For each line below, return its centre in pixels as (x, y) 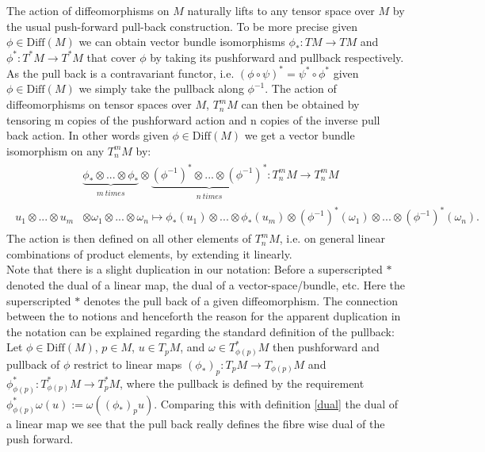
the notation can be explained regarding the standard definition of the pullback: (200, 331)
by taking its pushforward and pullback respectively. (277, 57)
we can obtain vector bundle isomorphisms (182, 42)
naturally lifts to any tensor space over (281, 10)
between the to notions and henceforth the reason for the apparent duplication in (204, 316)
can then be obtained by (300, 104)
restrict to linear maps (128, 364)
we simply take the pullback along (161, 88)
